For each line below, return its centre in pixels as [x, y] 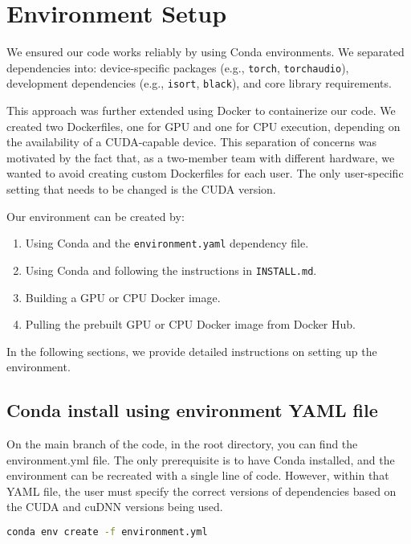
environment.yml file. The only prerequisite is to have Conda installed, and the [201, 459]
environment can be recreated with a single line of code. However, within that [198, 475]
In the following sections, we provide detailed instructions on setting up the [192, 351]
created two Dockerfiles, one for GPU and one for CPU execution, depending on [203, 126]
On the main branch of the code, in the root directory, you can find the [182, 444]
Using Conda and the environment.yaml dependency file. [167, 243]
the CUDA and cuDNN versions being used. [115, 507]
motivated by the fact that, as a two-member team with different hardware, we [201, 157]
